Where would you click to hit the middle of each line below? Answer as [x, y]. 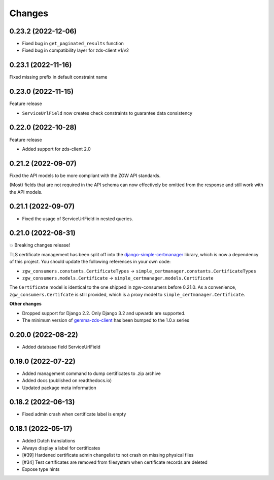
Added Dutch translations [49, 441]
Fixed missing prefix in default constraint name [58, 77]
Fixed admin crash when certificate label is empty [74, 414]
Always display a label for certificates [61, 448]
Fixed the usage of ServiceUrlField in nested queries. [78, 219]
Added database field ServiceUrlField [61, 347]
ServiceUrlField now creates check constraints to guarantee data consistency [107, 113]
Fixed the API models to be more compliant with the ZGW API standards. [85, 176]
